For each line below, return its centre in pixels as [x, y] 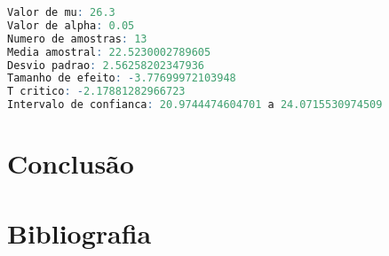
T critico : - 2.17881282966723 [96, 92]
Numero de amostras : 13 [77, 39]
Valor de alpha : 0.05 [71, 25]
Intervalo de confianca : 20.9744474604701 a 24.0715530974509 [195, 105]
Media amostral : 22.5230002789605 [109, 52]
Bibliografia [79, 233]
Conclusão [71, 163]
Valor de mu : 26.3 [61, 12]
